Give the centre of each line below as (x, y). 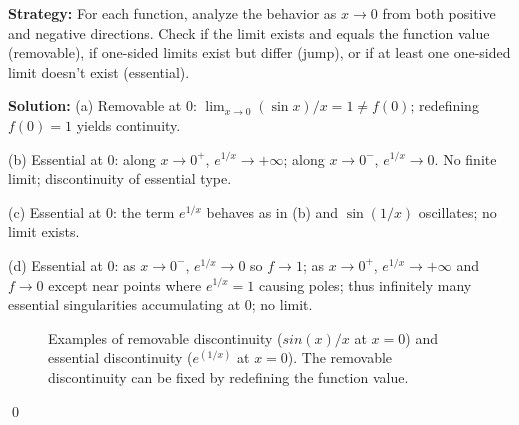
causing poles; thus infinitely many (365, 284)
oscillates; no (457, 211)
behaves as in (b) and (272, 211)
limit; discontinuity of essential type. (120, 178)
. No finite (465, 158)
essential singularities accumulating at (124, 304)
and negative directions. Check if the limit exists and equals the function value (249, 32)
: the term (143, 211)
